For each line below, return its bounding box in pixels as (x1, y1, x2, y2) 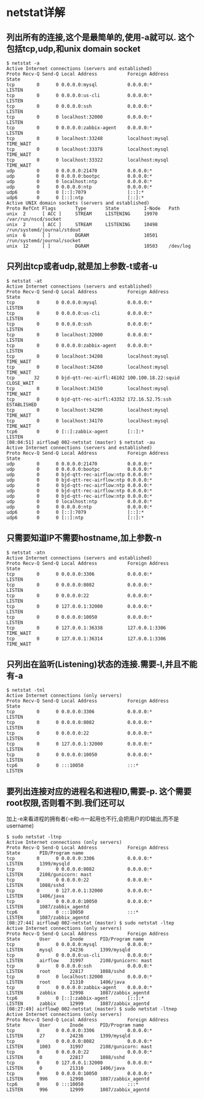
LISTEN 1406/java (6, 893, 65, 899)
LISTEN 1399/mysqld (6, 861, 70, 867)
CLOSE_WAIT (6, 380, 34, 386)
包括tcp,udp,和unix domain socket (6, 44, 141, 54)
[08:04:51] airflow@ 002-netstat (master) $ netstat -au (6, 439, 155, 446)
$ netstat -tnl (6, 687, 45, 693)
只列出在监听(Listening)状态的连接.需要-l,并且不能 (6, 659, 198, 670)
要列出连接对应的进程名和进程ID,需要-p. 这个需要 (6, 786, 192, 797)
